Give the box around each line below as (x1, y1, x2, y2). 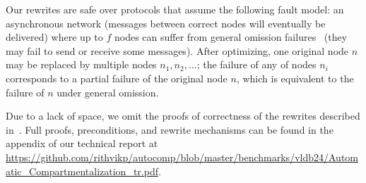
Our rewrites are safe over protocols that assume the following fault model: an (6, 2, 344, 16)
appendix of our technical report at (6, 136, 158, 151)
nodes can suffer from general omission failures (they (114, 30, 348, 44)
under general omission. (57, 84, 159, 99)
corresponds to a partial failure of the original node (6, 70, 228, 85)
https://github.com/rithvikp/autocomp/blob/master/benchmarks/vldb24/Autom (6, 149, 358, 164)
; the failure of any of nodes (196, 57, 317, 72)
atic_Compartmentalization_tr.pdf (6, 163, 158, 178)
